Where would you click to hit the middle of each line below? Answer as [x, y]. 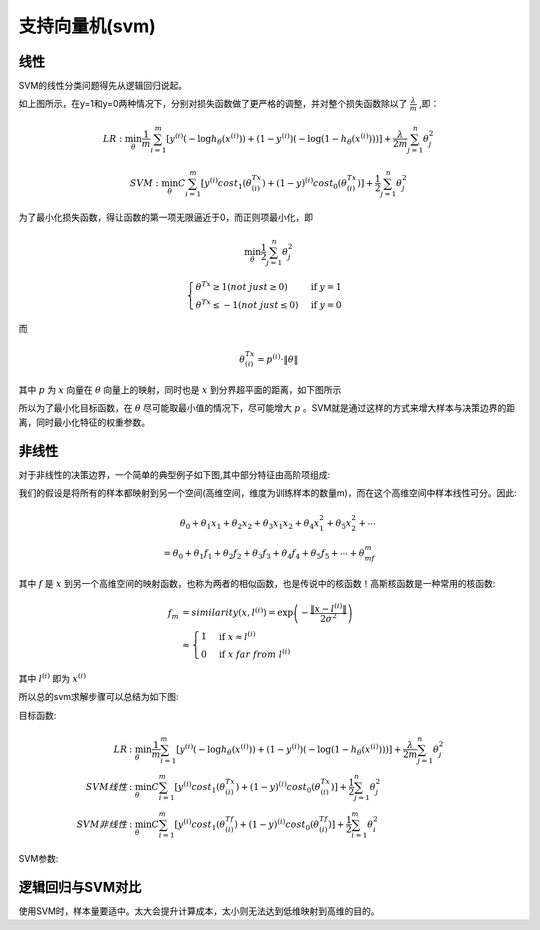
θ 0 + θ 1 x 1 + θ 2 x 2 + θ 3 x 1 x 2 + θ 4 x [249, 524]
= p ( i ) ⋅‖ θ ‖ [277, 358]
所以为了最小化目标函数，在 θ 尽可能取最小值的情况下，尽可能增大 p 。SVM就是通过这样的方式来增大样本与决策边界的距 [267, 408]
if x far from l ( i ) [254, 653]
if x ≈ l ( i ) [237, 635]
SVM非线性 [102, 824]
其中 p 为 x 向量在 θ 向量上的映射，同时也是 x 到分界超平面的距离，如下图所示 [180, 389]
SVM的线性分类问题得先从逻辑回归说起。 [103, 86]
